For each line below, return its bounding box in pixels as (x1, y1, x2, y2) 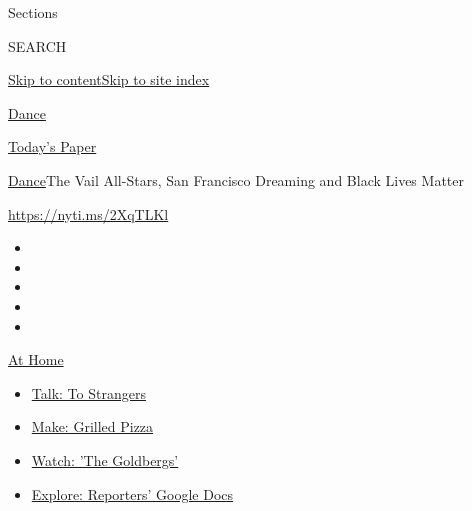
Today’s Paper (8, 136, 97, 157)
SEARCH (8, 35, 67, 56)
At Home (8, 349, 64, 370)
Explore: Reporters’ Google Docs (31, 483, 234, 504)
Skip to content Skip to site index (8, 69, 210, 90)
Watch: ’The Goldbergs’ (31, 449, 179, 470)
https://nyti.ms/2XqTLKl (8, 203, 169, 224)
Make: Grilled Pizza (31, 416, 154, 437)
